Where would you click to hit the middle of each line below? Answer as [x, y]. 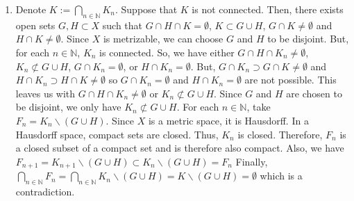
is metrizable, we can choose [163, 39]
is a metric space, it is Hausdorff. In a [228, 120]
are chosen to [314, 93]
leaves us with [45, 93]
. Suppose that [146, 9]
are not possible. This [290, 80]
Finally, [252, 161]
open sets [35, 25]
